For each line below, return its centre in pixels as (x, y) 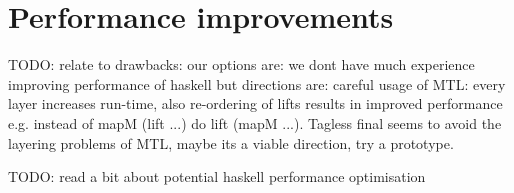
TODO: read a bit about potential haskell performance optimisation (217, 176)
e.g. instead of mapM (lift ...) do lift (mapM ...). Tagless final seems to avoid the (255, 122)
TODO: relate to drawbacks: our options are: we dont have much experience (241, 64)
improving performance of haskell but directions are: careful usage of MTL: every (257, 83)
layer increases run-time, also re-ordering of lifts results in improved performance (255, 103)
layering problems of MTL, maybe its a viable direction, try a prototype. (231, 142)
